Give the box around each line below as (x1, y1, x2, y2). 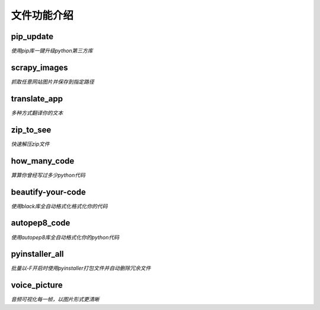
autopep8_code (11, 218, 71, 228)
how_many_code (11, 156, 75, 166)
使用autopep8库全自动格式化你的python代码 (11, 234, 120, 241)
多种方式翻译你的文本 (11, 109, 63, 116)
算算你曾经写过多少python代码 (11, 171, 85, 178)
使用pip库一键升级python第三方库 (11, 47, 93, 55)
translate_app (11, 94, 63, 104)
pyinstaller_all (11, 249, 65, 259)
